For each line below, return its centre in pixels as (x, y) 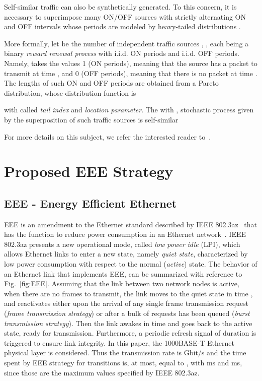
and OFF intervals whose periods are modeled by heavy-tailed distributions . (122, 26)
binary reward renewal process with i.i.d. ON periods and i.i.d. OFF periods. (122, 53)
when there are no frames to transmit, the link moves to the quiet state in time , (128, 293)
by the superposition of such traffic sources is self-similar (91, 119)
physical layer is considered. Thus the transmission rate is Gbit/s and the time (125, 353)
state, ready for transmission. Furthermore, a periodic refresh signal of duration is (130, 333)
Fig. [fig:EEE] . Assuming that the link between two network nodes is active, (122, 283)
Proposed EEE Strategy (89, 171)
